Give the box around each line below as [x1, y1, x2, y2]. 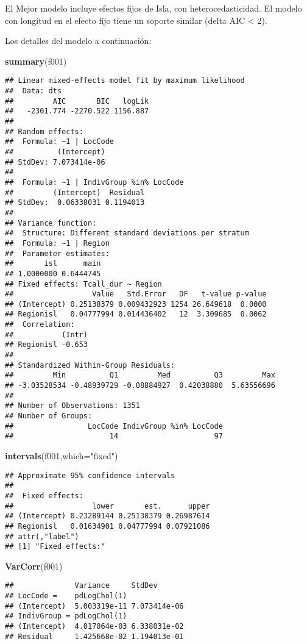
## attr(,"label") [5, 532, 79, 541]
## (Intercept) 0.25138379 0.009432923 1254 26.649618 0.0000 [5, 299, 267, 309]
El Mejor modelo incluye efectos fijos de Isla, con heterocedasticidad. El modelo [5, 2, 302, 14]
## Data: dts [5, 87, 62, 96]
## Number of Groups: [5, 412, 93, 421]
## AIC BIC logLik [5, 96, 149, 106]
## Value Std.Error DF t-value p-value [5, 290, 267, 299]
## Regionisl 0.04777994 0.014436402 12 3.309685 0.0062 [5, 310, 267, 319]
